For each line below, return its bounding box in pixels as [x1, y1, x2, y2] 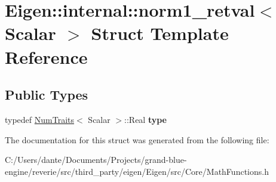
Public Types [5, 85, 88, 104]
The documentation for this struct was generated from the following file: [5, 133, 269, 146]
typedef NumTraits [5, 113, 75, 125]
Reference [5, 44, 88, 69]
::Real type [124, 113, 167, 125]
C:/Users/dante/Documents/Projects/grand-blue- [5, 153, 187, 166]
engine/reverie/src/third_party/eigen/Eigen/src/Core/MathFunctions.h [5, 165, 269, 177]
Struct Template [91, 21, 229, 45]
